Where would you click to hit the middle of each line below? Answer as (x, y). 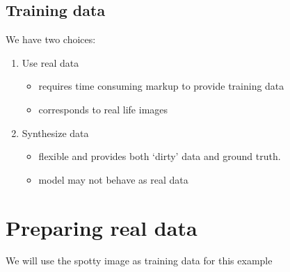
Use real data (50, 62)
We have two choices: (51, 39)
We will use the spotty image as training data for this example (139, 261)
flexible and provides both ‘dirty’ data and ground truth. (160, 156)
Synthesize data (55, 133)
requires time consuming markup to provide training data (161, 86)
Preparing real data (102, 227)
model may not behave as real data (113, 179)
